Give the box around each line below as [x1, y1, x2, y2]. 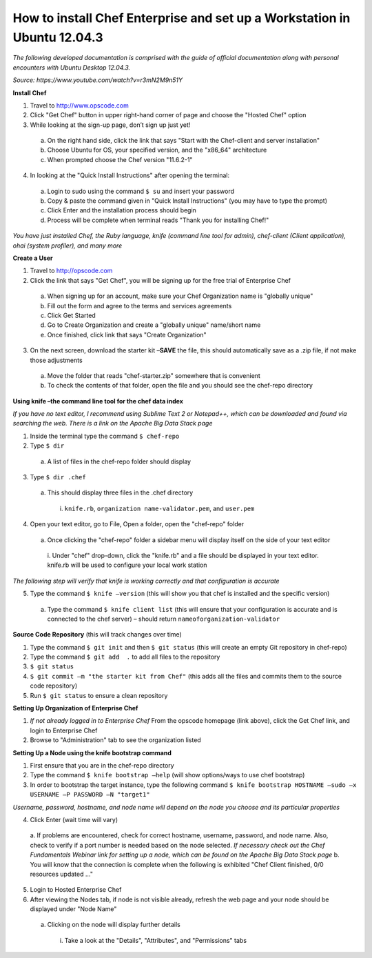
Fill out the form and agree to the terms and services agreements [47, 301, 232, 310]
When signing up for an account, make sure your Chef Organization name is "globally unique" [47, 292, 313, 300]
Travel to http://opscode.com [30, 266, 113, 275]
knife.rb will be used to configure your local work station [47, 561, 207, 569]
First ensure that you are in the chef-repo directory [30, 761, 175, 769]
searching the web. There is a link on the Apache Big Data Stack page [12, 419, 213, 428]
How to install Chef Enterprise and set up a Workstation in [12, 10, 351, 26]
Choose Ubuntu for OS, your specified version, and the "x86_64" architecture [47, 146, 267, 154]
